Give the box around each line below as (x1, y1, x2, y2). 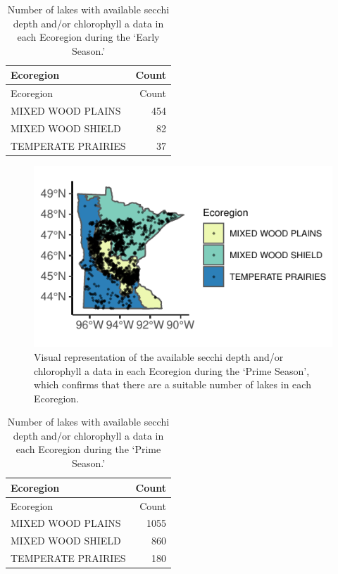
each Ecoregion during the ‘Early (17, 30, 160, 44)
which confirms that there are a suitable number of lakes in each (34, 377, 311, 392)
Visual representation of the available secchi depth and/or (34, 349, 284, 364)
